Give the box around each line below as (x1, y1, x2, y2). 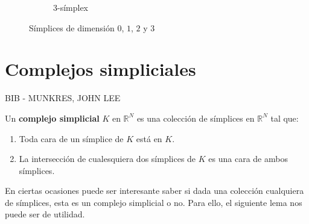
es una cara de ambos (208, 152, 288, 165)
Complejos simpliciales (5, 57, 196, 81)
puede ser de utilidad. (5, 208, 85, 220)
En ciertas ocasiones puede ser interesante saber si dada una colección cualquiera (5, 184, 304, 197)
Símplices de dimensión (29, 21, 115, 34)
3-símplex (53, 1, 89, 13)
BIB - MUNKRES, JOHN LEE (5, 92, 121, 104)
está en (136, 132, 162, 145)
